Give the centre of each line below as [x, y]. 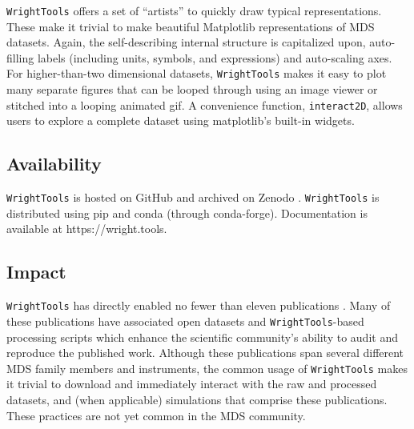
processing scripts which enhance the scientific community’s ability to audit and [202, 337]
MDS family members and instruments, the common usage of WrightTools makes [207, 368]
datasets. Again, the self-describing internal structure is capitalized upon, [186, 42]
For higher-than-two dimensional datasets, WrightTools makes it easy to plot [197, 73]
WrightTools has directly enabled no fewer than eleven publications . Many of [199, 305]
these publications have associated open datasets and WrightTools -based [185, 321]
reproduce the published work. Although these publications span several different [205, 353]
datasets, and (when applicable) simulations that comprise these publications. [197, 399]
